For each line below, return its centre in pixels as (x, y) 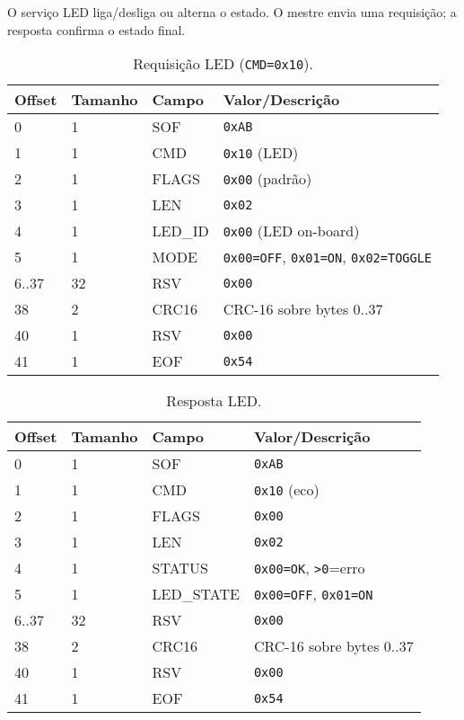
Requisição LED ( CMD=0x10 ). (223, 64)
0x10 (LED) (261, 153)
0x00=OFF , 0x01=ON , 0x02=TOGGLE (328, 257)
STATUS (180, 568)
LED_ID (180, 231)
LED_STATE (196, 594)
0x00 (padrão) (267, 179)
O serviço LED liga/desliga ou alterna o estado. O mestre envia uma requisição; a (232, 12)
